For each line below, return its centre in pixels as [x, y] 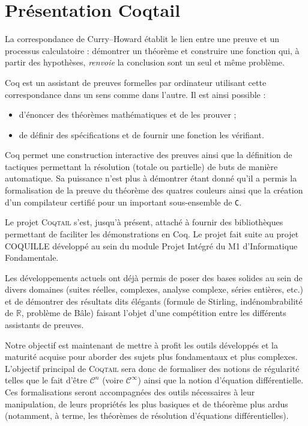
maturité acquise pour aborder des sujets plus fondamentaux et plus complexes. [151, 357]
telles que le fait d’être [46, 380]
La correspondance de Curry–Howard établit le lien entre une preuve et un [142, 39]
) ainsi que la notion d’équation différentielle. [221, 380]
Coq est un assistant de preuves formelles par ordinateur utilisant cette [136, 82]
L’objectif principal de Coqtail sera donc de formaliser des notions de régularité [152, 368]
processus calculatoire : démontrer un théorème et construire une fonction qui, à [152, 50]
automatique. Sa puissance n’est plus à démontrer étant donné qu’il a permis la [151, 178]
